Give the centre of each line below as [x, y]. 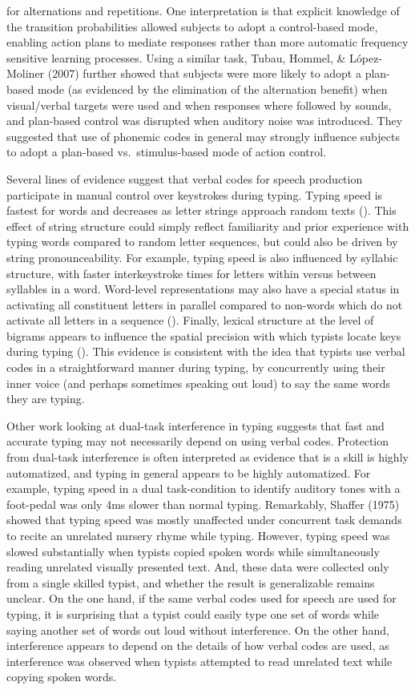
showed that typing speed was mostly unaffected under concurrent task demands [204, 520]
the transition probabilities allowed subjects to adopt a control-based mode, [192, 26]
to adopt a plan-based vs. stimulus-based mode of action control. [167, 152]
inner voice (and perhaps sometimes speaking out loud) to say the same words [198, 383]
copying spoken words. [62, 677]
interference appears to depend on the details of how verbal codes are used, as [198, 646]
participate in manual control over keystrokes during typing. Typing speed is [195, 194]
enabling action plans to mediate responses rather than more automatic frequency [207, 42]
